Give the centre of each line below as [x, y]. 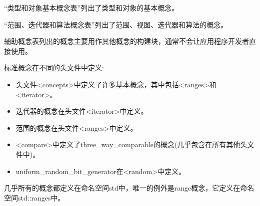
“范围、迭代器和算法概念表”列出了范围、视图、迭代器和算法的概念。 [116, 24]
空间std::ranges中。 [34, 197]
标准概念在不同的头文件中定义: [54, 68]
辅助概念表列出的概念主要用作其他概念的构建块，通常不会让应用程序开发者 [126, 41]
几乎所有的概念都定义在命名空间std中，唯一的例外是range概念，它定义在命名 [129, 188]
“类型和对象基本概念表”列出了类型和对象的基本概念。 [91, 7]
